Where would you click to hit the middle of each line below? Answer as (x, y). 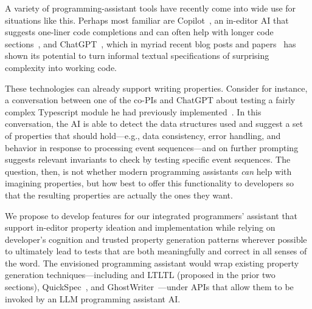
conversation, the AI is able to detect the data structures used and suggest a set (154, 124)
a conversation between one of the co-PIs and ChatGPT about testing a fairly (150, 100)
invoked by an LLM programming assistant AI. (93, 298)
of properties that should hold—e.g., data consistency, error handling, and (143, 135)
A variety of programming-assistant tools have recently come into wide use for (151, 8)
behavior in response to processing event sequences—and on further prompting (152, 147)
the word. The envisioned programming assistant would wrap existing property (152, 263)
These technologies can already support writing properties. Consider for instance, (156, 88)
